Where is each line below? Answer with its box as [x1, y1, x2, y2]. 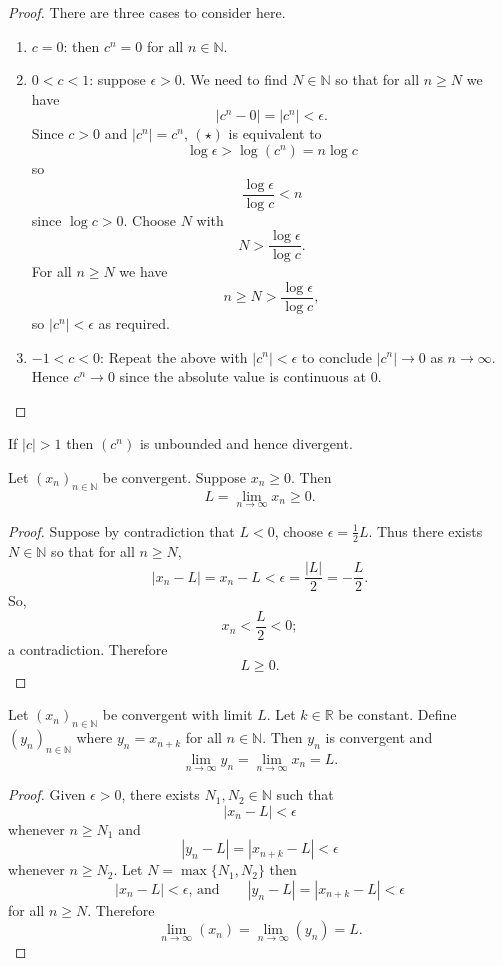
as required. [98, 312, 170, 333]
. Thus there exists [368, 520, 483, 541]
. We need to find [181, 69, 288, 90]
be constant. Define [338, 704, 457, 725]
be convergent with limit [102, 704, 253, 725]
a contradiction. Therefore [8, 639, 168, 660]
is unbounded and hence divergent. [139, 433, 353, 454]
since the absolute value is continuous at [119, 366, 366, 387]
